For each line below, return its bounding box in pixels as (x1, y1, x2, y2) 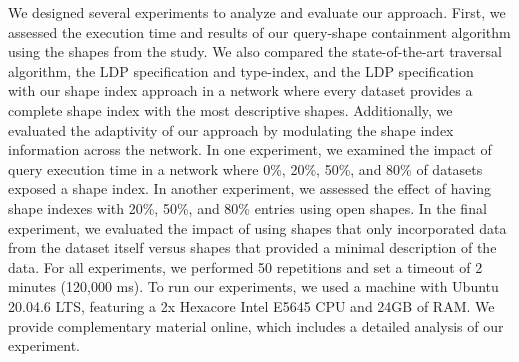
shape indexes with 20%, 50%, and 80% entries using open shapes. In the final (8, 197, 487, 218)
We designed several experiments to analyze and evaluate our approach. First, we (8, 2, 506, 22)
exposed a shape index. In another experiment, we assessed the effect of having (8, 178, 492, 199)
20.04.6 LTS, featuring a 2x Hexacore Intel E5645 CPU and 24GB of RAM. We (8, 295, 495, 316)
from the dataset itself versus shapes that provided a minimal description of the (8, 237, 497, 258)
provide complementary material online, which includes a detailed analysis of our (8, 315, 504, 336)
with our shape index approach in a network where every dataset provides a (8, 80, 473, 101)
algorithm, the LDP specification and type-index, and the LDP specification (8, 60, 474, 81)
